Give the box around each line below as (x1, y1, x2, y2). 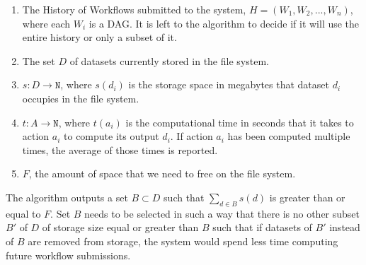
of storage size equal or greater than (42, 220, 199, 235)
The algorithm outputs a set (6, 189, 128, 204)
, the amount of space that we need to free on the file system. (28, 166, 296, 181)
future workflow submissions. (6, 247, 131, 262)
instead (329, 220, 360, 235)
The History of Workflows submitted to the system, (22, 2, 246, 16)
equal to (6, 206, 41, 220)
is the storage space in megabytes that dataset (128, 77, 329, 92)
